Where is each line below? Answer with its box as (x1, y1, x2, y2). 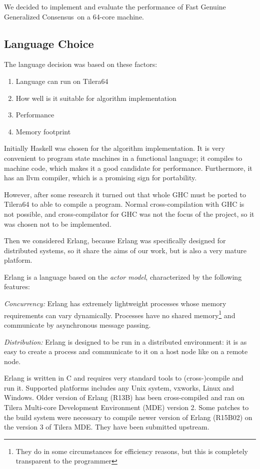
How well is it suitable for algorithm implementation (15, 92, 176, 103)
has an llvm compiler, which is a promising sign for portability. (4, 172, 197, 183)
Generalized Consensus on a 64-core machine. (4, 11, 144, 21)
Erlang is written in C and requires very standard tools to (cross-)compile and (4, 373, 243, 383)
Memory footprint (15, 126, 71, 136)
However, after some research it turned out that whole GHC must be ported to (4, 189, 246, 199)
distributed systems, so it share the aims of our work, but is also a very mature (4, 245, 247, 255)
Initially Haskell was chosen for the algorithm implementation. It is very (4, 143, 225, 153)
